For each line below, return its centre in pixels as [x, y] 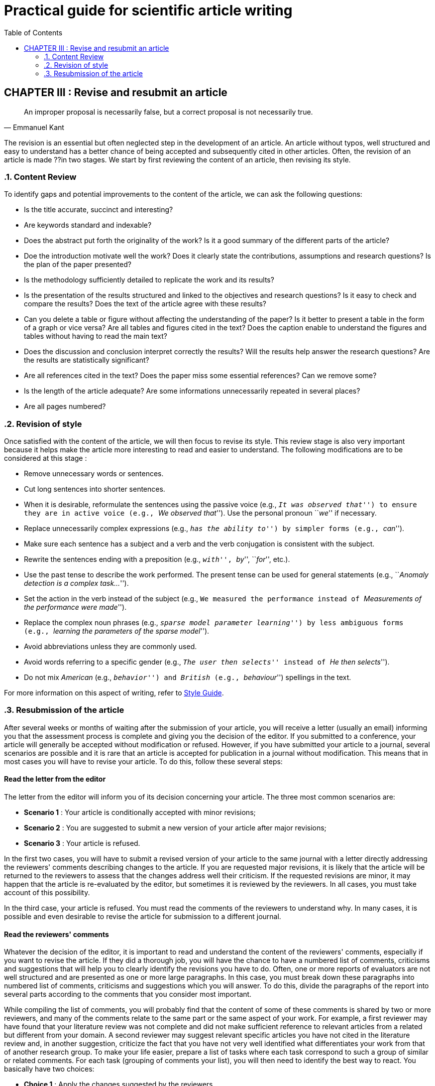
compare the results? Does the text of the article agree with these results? [145, 304]
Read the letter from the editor [55, 779]
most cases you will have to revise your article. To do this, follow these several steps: [143, 761]
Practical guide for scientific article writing [148, 10]
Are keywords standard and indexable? [88, 225]
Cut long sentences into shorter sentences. [95, 489]
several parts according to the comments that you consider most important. [128, 994]
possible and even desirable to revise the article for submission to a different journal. [143, 917]
